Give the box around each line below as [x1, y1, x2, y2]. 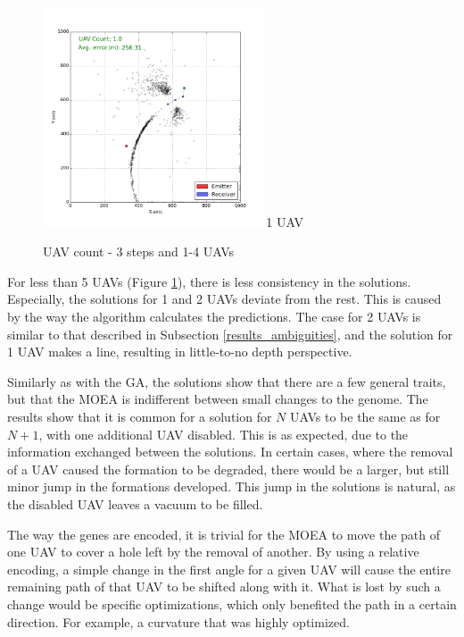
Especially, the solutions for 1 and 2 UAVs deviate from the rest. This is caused [7, 289, 442, 308]
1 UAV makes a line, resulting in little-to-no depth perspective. [7, 342, 352, 361]
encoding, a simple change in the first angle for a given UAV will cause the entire [7, 559, 451, 578]
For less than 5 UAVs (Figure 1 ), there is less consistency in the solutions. [7, 272, 411, 290]
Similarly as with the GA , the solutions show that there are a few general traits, [7, 372, 446, 390]
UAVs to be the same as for [290, 407, 441, 425]
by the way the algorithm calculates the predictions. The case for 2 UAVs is [7, 307, 421, 326]
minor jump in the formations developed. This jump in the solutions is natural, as [7, 477, 456, 496]
